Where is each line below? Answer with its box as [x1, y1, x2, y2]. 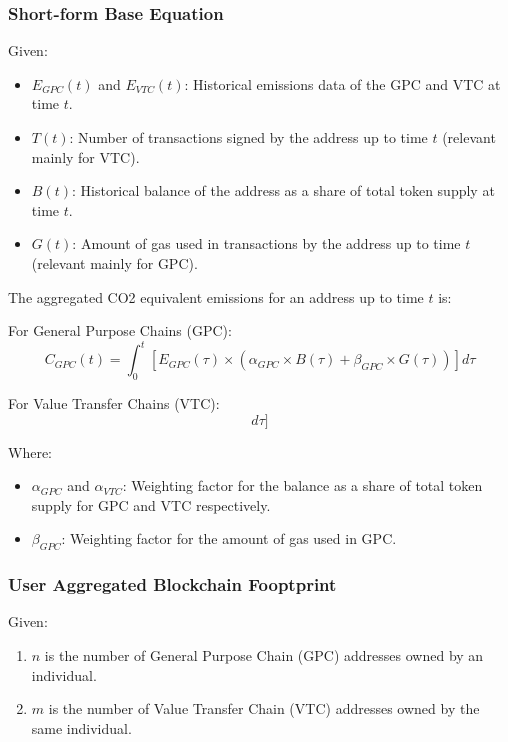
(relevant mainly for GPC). [31, 252, 198, 273]
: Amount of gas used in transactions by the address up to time [72, 233, 461, 254]
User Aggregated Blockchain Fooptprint [8, 572, 337, 597]
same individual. [31, 717, 132, 738]
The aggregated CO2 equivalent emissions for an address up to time [8, 286, 424, 307]
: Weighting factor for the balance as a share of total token [122, 475, 483, 496]
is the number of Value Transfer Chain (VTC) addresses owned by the [48, 698, 480, 719]
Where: [8, 441, 52, 462]
